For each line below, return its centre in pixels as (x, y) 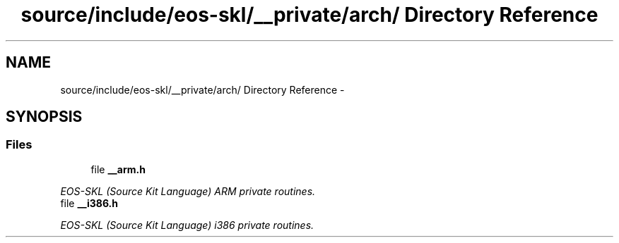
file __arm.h (118, 169)
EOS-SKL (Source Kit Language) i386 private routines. (187, 225)
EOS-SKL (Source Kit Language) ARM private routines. (188, 191)
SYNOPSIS (44, 117)
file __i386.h (89, 203)
